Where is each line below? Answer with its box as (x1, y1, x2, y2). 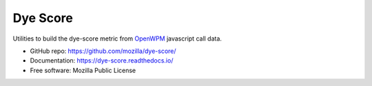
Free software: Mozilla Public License (30, 66, 136, 74)
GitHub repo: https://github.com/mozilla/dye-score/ (30, 47, 176, 55)
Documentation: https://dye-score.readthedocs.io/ (30, 56, 174, 65)
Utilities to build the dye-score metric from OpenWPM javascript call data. (12, 34, 222, 43)
